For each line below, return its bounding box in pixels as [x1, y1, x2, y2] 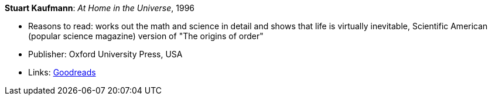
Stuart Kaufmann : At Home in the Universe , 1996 [5, 3, 195, 13]
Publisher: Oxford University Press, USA [28, 49, 183, 59]
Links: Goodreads [28, 67, 96, 77]
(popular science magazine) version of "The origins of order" [28, 31, 264, 41]
